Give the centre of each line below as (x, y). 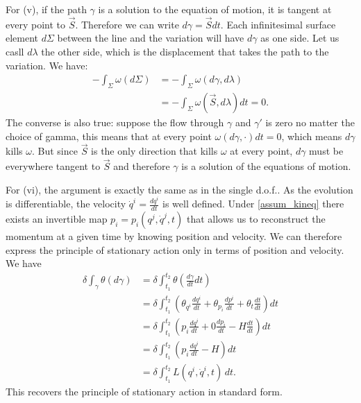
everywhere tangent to (53, 166)
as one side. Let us (300, 38)
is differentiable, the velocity (66, 204)
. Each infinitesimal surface (278, 24)
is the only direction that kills (154, 151)
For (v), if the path (46, 9)
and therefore (142, 166)
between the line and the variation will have (151, 38)
